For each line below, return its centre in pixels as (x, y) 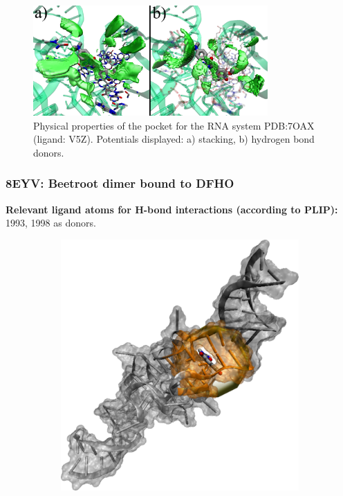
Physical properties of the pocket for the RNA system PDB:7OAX (174, 125)
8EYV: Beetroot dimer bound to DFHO (120, 183)
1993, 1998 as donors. (51, 223)
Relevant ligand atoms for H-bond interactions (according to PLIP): (172, 209)
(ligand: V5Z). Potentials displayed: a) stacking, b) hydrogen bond (174, 139)
